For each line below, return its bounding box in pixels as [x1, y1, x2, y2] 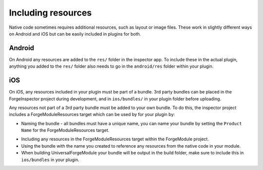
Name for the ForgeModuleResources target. [21, 127, 110, 133]
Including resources [9, 7, 92, 18]
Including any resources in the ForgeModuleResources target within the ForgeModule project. [21, 136, 209, 142]
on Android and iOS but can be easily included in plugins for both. [9, 31, 141, 37]
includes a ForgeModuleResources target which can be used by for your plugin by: [9, 112, 175, 117]
